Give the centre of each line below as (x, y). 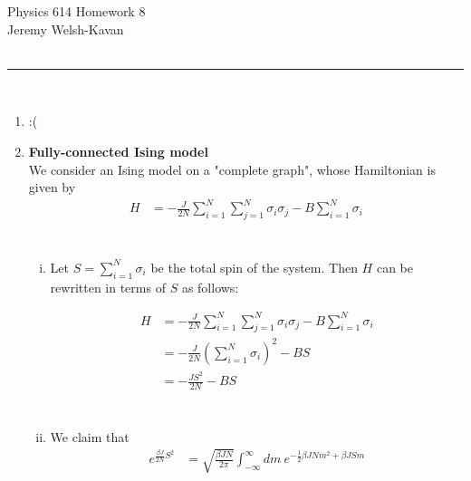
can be (394, 267)
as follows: (210, 287)
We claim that (90, 436)
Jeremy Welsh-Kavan (66, 29)
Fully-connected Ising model (118, 151)
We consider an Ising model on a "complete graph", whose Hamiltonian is (232, 169)
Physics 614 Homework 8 (77, 11)
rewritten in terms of (108, 287)
